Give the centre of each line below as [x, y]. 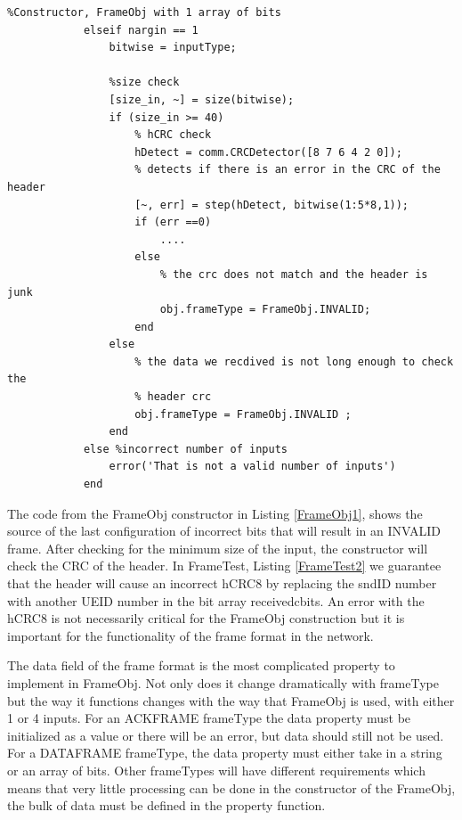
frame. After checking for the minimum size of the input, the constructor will [218, 548]
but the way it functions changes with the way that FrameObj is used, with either [231, 700]
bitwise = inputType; [173, 48]
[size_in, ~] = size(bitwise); [202, 99]
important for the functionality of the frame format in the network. [190, 635]
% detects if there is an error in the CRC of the [288, 170]
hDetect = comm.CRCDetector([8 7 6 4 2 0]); [268, 152]
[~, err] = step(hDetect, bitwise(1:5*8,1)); [272, 205]
